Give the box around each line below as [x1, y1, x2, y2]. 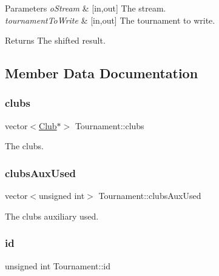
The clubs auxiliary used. [5, 209, 99, 222]
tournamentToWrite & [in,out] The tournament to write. [5, 13, 215, 26]
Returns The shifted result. [5, 34, 106, 47]
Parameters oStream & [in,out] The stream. [5, 2, 166, 14]
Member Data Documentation [5, 64, 198, 82]
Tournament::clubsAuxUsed [98, 189, 201, 202]
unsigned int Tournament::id [5, 259, 110, 272]
